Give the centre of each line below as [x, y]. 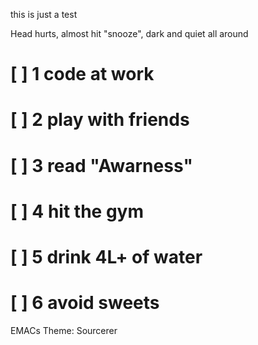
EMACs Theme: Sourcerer [64, 330]
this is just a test [44, 14]
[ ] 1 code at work [82, 74]
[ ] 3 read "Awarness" [101, 165]
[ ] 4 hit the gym [77, 211]
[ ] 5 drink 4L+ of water [106, 256]
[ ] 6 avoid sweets [85, 303]
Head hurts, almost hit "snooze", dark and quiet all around [129, 33]
